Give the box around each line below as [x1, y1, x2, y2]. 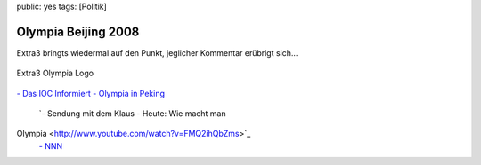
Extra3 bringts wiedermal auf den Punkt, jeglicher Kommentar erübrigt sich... [16, 47, 298, 58]
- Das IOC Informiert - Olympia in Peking [16, 88, 165, 98]
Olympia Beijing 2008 [16, 24, 140, 39]
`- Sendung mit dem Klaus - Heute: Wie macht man [38, 108, 226, 119]
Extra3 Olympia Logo [16, 67, 94, 79]
